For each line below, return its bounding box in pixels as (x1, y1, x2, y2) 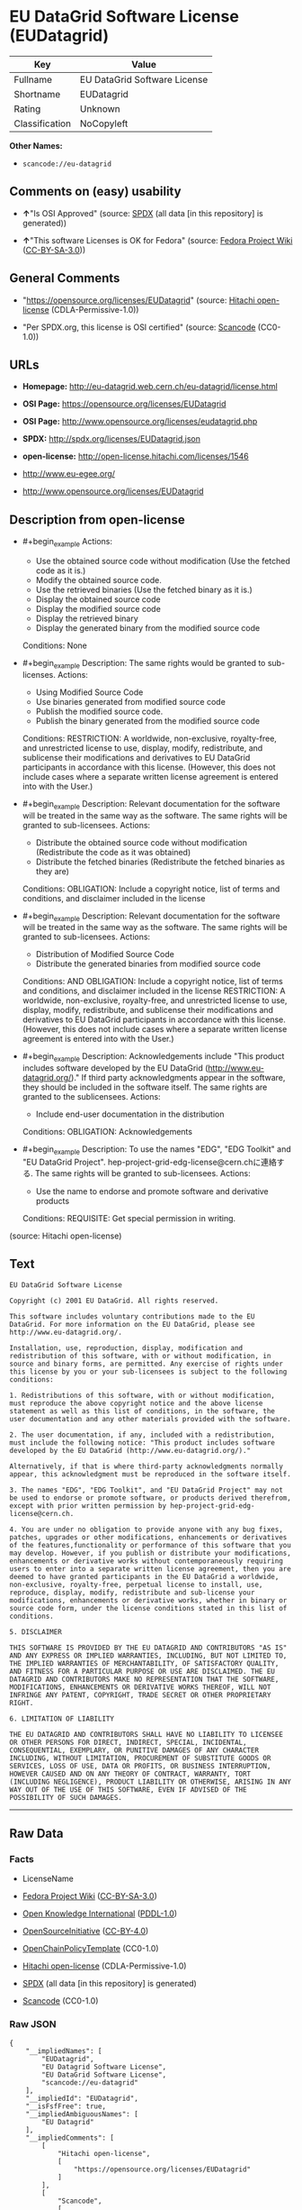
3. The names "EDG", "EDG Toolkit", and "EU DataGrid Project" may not (9, 1485, 283, 1494)
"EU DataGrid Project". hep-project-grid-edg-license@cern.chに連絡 (22, 1156, 277, 1167)
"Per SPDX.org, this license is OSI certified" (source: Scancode (22, 322, 256, 333)
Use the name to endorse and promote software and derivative (35, 1185, 270, 1196)
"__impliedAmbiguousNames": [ (25, 2109, 139, 2119)
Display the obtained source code (35, 593, 161, 605)
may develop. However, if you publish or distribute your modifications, (9, 1548, 292, 1557)
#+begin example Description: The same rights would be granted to (22, 657, 266, 671)
